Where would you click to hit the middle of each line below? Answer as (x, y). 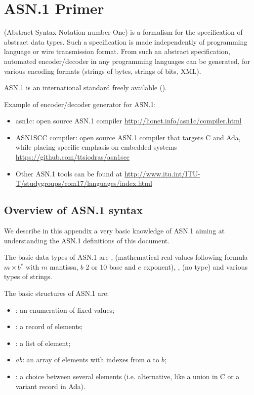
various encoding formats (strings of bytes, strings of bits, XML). (103, 71)
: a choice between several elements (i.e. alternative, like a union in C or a (127, 376)
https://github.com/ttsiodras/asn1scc (73, 157)
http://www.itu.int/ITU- (162, 173)
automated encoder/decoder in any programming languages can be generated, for (127, 61)
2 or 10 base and (111, 266)
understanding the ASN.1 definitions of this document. (87, 240)
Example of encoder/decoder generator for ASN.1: (80, 104)
